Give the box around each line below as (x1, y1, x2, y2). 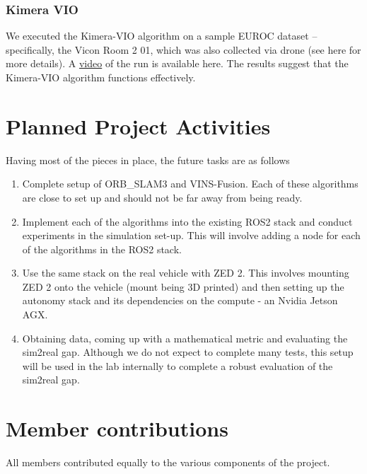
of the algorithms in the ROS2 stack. (22, 241, 182, 256)
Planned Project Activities (6, 111, 271, 140)
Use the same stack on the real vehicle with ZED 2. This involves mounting (22, 265, 349, 280)
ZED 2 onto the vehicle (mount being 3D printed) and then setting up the (22, 279, 344, 294)
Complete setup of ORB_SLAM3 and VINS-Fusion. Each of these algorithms (22, 176, 359, 191)
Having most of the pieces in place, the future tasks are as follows (6, 152, 290, 167)
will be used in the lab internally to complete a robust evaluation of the (22, 358, 333, 373)
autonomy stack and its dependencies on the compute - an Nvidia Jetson (22, 293, 338, 308)
